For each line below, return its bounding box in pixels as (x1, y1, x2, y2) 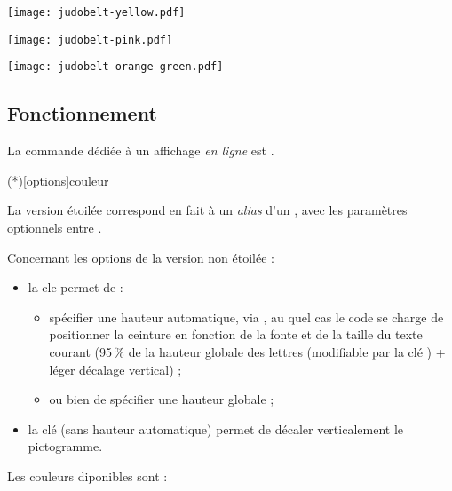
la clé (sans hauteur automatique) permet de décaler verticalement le (28, 419, 404, 438)
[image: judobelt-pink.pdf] (7, 33, 173, 46)
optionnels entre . (7, 218, 102, 236)
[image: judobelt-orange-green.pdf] (7, 60, 224, 74)
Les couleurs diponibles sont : (7, 466, 168, 485)
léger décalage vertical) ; (49, 360, 182, 378)
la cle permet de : (28, 278, 123, 297)
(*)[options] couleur (7, 170, 109, 189)
